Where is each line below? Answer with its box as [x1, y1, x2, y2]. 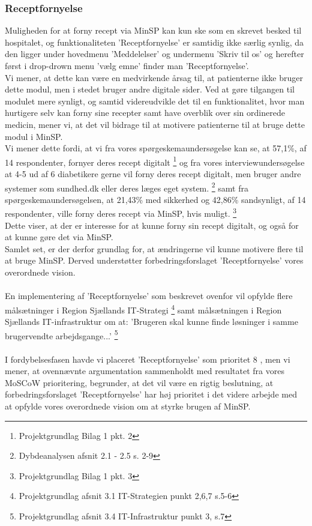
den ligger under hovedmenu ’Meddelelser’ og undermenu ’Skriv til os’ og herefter [5, 47, 304, 60]
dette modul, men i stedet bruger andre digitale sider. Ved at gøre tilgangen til [5, 83, 295, 95]
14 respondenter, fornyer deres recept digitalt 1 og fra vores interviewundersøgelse [5, 154, 305, 168]
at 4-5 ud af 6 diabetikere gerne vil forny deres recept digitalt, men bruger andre [5, 168, 301, 180]
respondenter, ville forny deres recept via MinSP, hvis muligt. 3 [5, 205, 237, 220]
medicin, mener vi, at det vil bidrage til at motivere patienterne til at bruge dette [5, 118, 305, 130]
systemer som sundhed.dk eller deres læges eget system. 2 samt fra [5, 180, 248, 194]
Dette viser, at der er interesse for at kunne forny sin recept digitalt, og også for [5, 219, 299, 231]
